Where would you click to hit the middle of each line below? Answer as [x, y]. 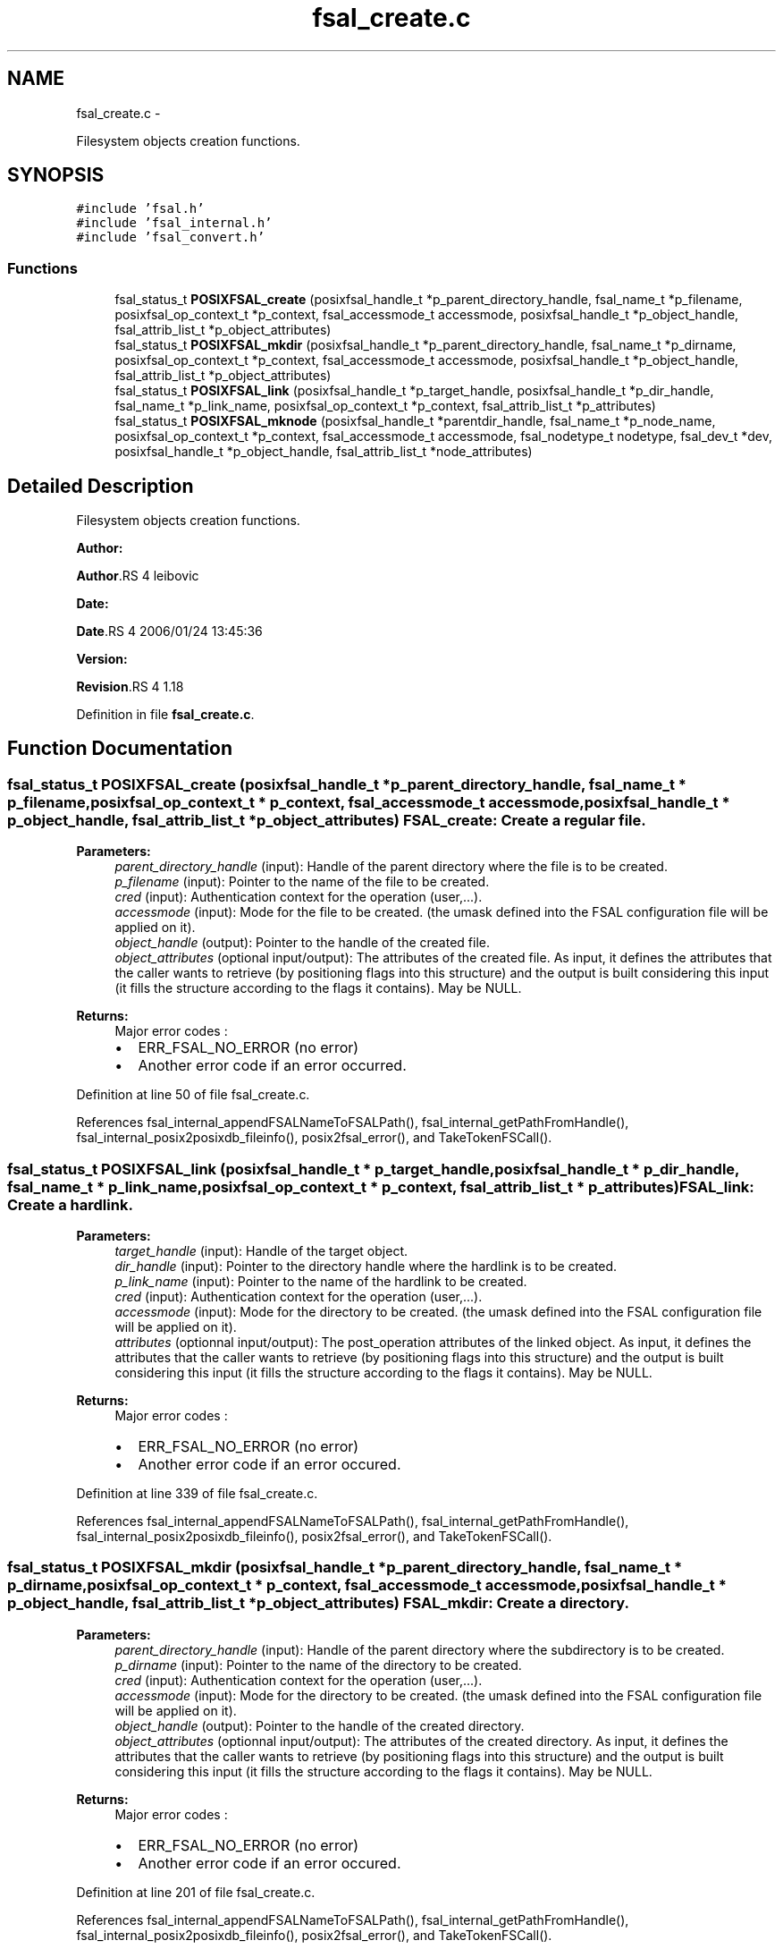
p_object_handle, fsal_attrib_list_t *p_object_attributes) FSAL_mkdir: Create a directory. [318, 1603]
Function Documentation [120, 749]
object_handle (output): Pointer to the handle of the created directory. [320, 1725]
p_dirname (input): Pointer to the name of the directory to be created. [318, 1665]
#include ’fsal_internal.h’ [174, 223]
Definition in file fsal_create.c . [165, 715]
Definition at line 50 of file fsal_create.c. [193, 1095]
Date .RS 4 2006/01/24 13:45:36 [169, 631]
